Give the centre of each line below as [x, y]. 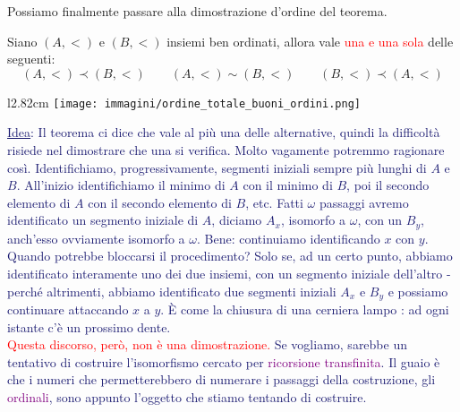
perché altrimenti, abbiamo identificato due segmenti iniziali [172, 291]
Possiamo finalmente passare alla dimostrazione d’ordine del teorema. [197, 11]
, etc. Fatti [274, 202]
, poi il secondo [388, 185]
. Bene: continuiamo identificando [288, 238]
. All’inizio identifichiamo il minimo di [121, 185]
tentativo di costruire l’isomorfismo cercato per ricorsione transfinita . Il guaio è [224, 361]
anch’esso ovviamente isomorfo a [96, 238]
